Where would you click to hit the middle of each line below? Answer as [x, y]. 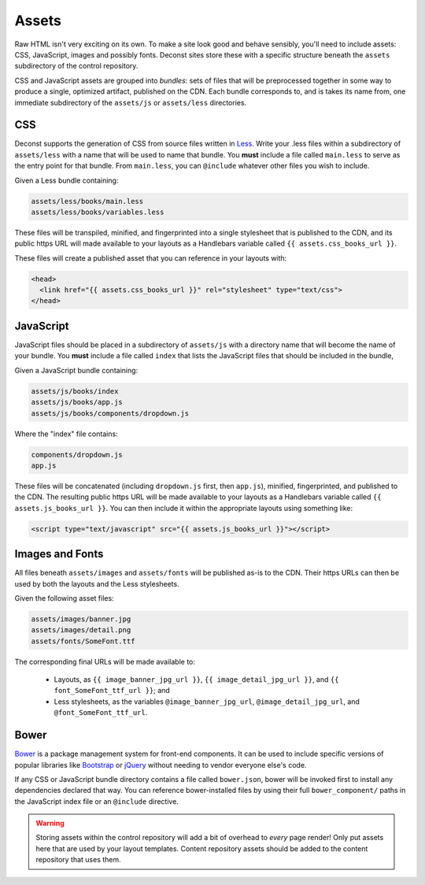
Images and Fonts [59, 554]
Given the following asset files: [64, 598]
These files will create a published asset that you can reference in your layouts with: [151, 258]
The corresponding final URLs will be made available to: [105, 661]
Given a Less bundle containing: [67, 180]
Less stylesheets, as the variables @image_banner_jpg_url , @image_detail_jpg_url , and [207, 702]
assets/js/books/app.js [77, 402]
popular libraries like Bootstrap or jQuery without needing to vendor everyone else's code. [161, 765]
